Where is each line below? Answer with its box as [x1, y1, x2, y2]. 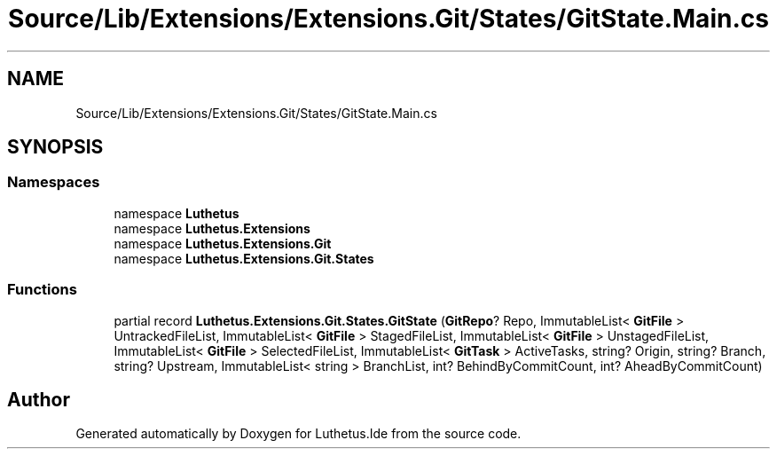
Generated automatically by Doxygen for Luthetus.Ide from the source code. [75, 426, 522, 442]
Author [7, 388, 70, 411]
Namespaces [7, 173, 100, 192]
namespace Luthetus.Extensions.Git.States [114, 250, 374, 266]
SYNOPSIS [7, 136, 104, 159]
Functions [7, 280, 77, 299]
